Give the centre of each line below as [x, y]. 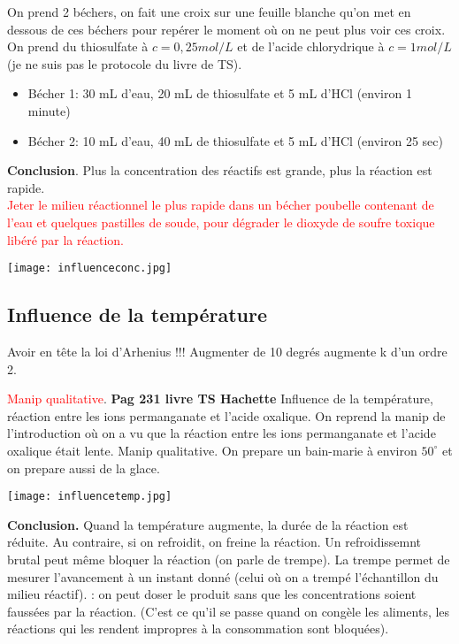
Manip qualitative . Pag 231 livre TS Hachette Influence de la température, [220, 399]
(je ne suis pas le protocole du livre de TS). [125, 63]
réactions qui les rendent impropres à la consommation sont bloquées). [198, 629]
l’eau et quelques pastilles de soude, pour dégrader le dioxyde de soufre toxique [221, 222]
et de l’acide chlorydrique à [311, 46]
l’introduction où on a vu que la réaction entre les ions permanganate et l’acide [222, 433]
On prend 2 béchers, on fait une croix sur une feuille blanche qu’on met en [209, 11]
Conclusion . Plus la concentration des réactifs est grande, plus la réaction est [220, 170]
